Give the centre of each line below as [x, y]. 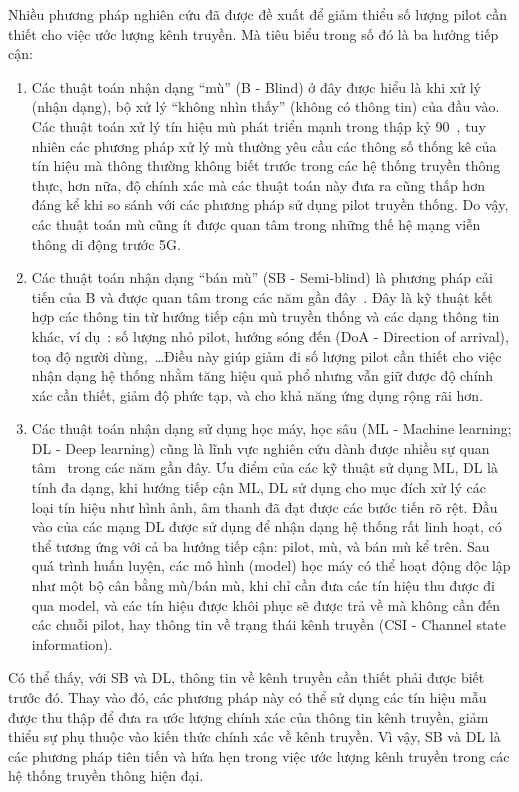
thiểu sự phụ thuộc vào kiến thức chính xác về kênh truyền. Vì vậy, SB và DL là [254, 736]
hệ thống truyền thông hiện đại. [106, 775]
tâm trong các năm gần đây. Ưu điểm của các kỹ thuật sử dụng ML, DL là [264, 467]
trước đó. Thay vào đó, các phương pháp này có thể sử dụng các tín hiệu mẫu [247, 697]
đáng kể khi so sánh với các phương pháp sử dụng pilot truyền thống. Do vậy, [270, 204]
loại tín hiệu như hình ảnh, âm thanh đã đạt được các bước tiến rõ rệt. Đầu [264, 506]
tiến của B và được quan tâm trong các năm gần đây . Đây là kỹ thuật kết [262, 296]
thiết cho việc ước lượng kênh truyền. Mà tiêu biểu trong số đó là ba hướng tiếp [253, 33]
